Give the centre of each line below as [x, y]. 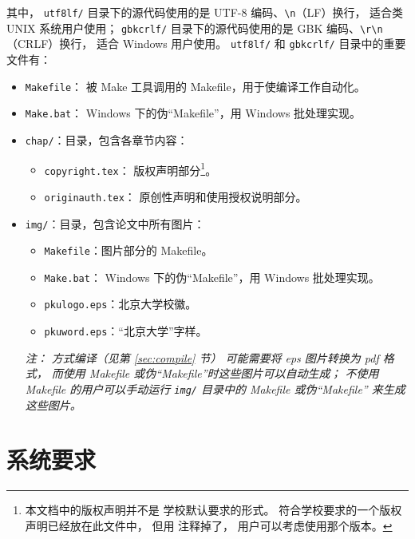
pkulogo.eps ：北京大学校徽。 [121, 304]
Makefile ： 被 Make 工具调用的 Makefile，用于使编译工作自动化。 [195, 86]
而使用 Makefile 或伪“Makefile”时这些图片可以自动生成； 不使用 [215, 373]
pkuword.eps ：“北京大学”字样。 [126, 331]
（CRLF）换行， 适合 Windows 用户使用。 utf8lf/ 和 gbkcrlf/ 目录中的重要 [206, 44]
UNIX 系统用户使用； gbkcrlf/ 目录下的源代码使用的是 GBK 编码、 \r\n [195, 28]
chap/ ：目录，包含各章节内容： [107, 139]
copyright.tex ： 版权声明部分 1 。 [130, 168]
